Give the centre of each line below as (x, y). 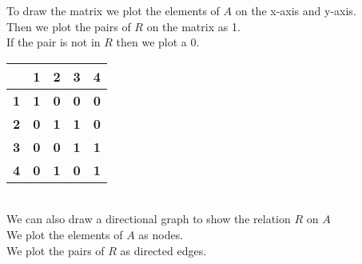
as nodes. (161, 234)
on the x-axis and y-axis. (296, 10)
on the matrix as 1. (193, 26)
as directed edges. (163, 250)
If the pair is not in (54, 42)
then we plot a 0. (158, 42)
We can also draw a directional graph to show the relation (149, 219)
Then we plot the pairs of (69, 26)
